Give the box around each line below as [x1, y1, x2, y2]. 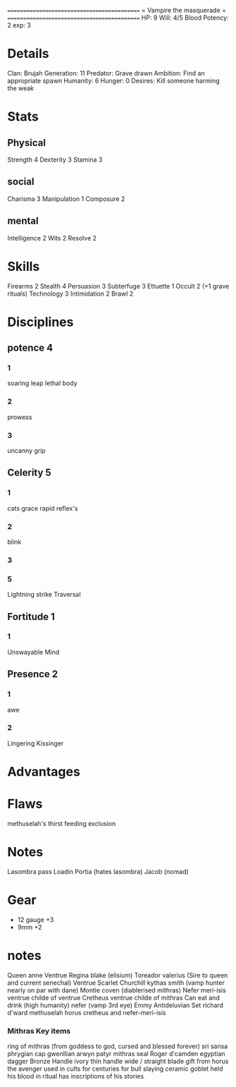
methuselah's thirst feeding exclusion [7, 819, 116, 827]
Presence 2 [7, 668, 58, 680]
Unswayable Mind [7, 648, 60, 656]
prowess [7, 413, 32, 421]
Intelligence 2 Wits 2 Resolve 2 [7, 233, 97, 242]
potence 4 [7, 342, 54, 354]
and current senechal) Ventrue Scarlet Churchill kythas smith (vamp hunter [7, 978, 225, 987]
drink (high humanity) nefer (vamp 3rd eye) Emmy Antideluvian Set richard [7, 1001, 224, 1009]
